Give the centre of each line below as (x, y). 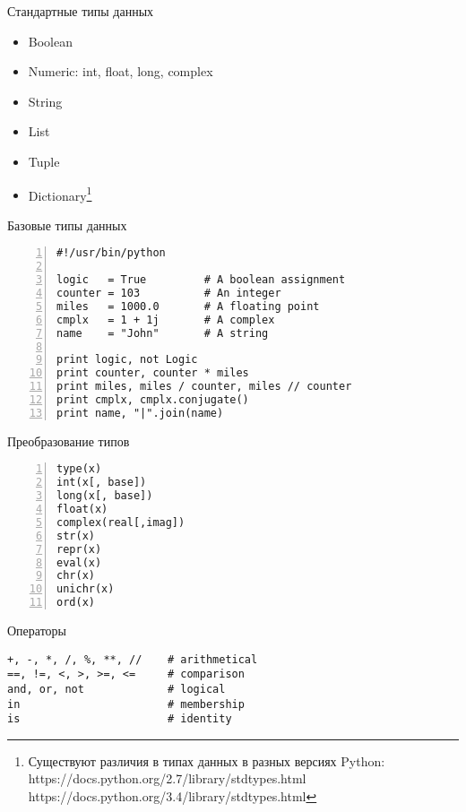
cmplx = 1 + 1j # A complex (166, 320)
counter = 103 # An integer (169, 294)
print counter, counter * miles (153, 373)
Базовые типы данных (67, 225)
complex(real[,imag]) (121, 522)
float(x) (82, 509)
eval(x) (79, 562)
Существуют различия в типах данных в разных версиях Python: (207, 760)
